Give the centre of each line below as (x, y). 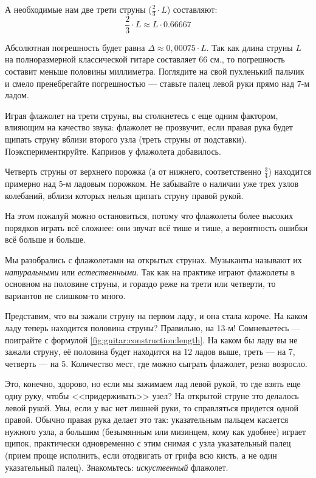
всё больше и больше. (45, 239)
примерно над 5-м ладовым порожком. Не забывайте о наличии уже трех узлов (152, 183)
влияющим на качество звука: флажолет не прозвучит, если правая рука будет (149, 127)
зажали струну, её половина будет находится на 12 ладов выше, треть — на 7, (150, 352)
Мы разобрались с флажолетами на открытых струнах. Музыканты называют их (153, 260)
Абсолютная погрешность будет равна (75, 47)
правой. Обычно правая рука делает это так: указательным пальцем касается (147, 419)
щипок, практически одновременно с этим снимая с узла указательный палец (148, 443)
